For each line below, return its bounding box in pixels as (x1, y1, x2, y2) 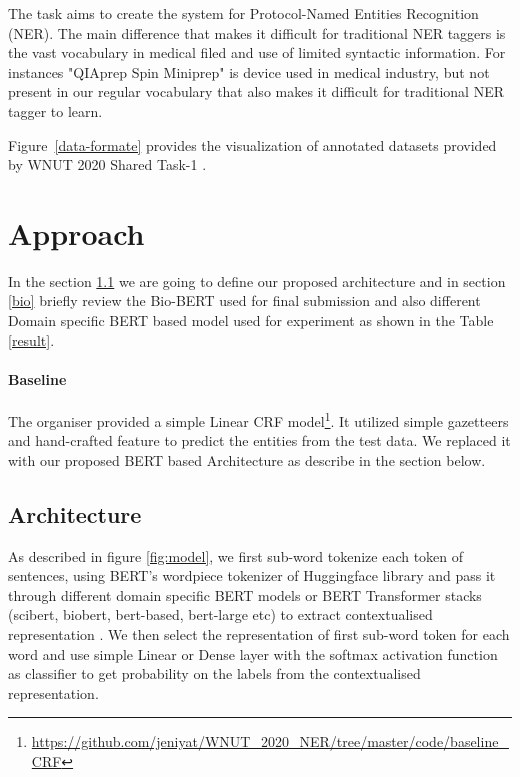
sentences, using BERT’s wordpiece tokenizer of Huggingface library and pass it (8, 565, 496, 586)
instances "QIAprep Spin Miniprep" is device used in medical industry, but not (8, 61, 490, 82)
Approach (8, 212, 145, 253)
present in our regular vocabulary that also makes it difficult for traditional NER (8, 81, 504, 102)
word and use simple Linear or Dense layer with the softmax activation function (8, 643, 498, 664)
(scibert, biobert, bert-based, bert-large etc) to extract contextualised (8, 604, 433, 625)
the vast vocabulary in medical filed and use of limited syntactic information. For (8, 42, 506, 63)
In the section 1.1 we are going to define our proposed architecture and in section (8, 270, 506, 291)
